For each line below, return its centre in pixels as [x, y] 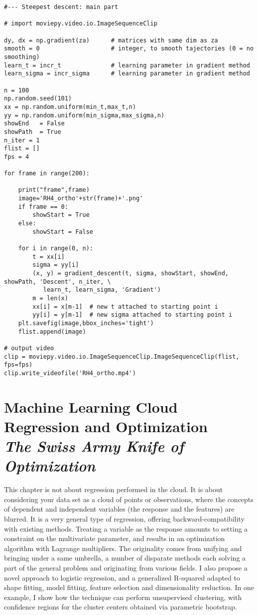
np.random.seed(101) [38, 99]
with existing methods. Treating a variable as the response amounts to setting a [126, 528]
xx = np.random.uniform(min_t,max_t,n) [70, 107]
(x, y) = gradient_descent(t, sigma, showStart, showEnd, [131, 273]
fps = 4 [17, 157]
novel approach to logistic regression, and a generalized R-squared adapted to [122, 577]
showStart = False [63, 232]
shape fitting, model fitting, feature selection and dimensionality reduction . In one [129, 587]
